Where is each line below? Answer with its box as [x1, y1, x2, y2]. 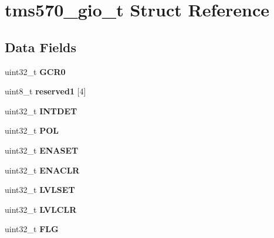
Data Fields [5, 38, 77, 56]
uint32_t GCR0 [5, 65, 66, 77]
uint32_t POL [5, 124, 59, 137]
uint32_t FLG [5, 223, 59, 235]
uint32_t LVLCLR [5, 203, 77, 215]
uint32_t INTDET [5, 104, 77, 117]
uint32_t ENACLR [5, 164, 80, 176]
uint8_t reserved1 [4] [5, 85, 86, 97]
